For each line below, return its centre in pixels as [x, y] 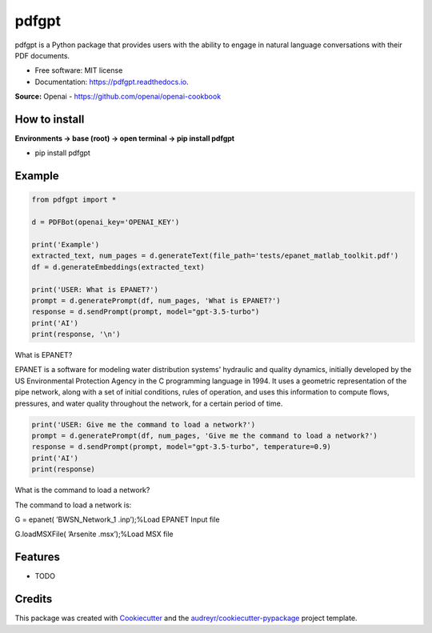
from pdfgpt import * [74, 200]
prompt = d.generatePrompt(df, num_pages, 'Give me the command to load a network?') [204, 436]
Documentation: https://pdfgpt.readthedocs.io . [112, 82]
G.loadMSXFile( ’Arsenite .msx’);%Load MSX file [94, 534]
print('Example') [66, 244]
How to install [50, 119]
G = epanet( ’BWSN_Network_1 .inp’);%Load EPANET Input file [117, 519]
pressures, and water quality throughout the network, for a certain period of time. [149, 403]
